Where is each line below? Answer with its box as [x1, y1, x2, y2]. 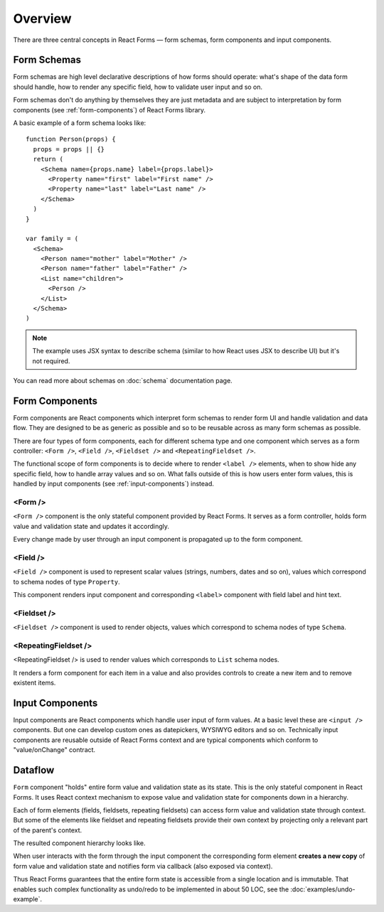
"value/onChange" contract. [13, 746, 96, 754]
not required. [32, 356, 70, 365]
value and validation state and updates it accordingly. [13, 522, 170, 530]
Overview [13, 11, 72, 26]
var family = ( [26, 235, 79, 243]
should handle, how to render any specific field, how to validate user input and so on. [13, 82, 263, 91]
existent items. [13, 679, 56, 687]
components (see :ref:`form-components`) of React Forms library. [13, 105, 206, 114]
